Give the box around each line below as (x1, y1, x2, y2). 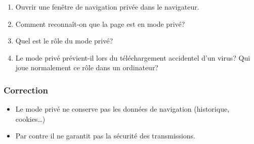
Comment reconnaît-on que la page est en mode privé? (15, 18, 185, 29)
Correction (4, 83, 48, 96)
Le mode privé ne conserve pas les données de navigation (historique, (15, 104, 230, 114)
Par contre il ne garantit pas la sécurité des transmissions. (15, 130, 195, 141)
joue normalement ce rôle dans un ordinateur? (15, 62, 158, 73)
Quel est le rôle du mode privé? (15, 35, 113, 46)
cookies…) (15, 113, 46, 124)
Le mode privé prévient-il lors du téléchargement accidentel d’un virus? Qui (15, 52, 250, 63)
